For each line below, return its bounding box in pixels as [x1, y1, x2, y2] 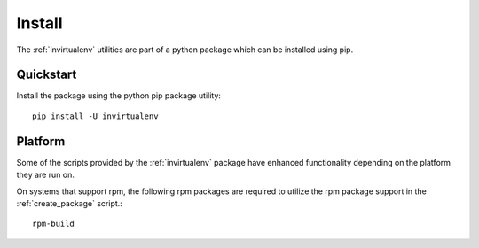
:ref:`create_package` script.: [16, 198, 123, 208]
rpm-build [32, 219, 75, 229]
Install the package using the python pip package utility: [16, 90, 222, 101]
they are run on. [16, 169, 75, 181]
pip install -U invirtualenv [32, 111, 159, 121]
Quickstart [16, 67, 77, 82]
